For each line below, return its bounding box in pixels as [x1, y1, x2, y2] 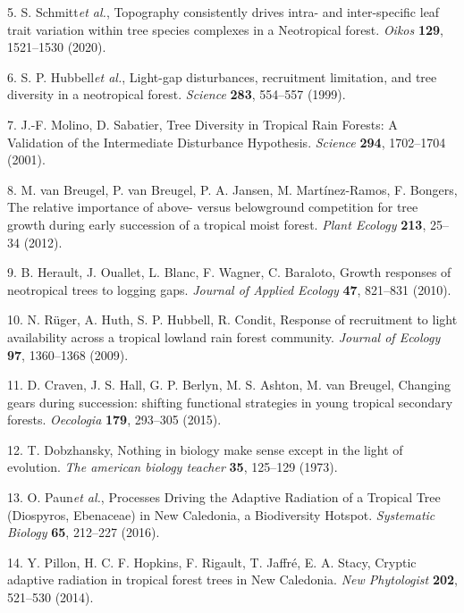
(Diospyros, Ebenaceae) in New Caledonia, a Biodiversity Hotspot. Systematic [7, 505, 435, 524]
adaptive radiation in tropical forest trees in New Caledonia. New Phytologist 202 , [7, 570, 458, 589]
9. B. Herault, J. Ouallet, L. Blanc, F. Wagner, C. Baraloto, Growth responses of [7, 263, 451, 281]
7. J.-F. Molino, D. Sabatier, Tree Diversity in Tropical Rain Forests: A [7, 114, 398, 133]
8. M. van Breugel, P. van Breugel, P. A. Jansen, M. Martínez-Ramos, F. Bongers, [7, 180, 458, 198]
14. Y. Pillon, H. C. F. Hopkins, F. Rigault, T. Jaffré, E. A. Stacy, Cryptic [7, 552, 417, 571]
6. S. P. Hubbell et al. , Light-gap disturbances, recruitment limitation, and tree [7, 67, 437, 86]
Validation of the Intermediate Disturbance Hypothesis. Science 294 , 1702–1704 [7, 132, 446, 151]
